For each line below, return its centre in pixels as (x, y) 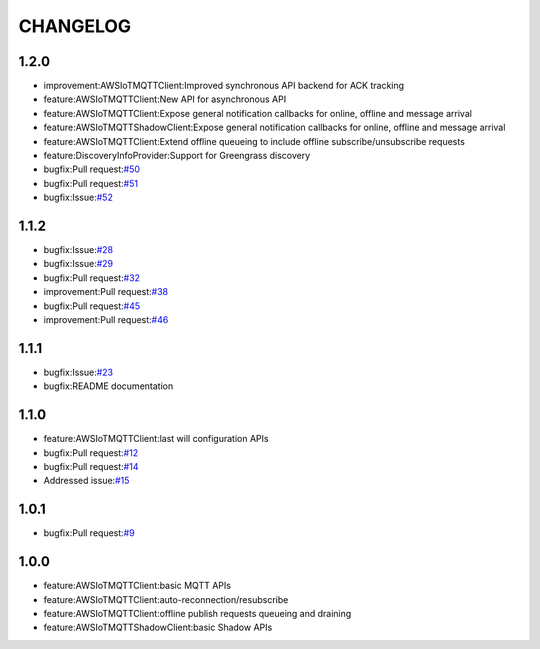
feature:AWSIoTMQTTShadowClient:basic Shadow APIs (158, 627)
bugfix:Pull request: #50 (91, 169)
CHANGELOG (75, 26)
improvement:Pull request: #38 (106, 292)
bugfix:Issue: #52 (78, 197)
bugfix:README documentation (108, 386)
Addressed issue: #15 (86, 481)
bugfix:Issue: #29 (78, 264)
